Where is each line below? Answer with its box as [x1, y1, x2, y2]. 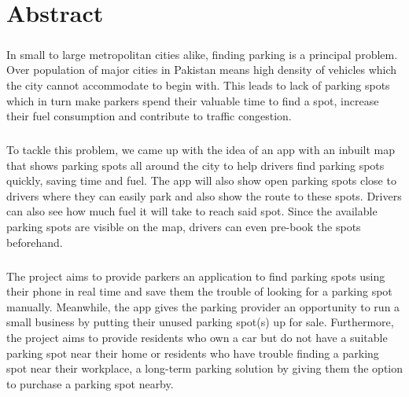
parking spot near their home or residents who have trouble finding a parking [6, 344, 379, 361]
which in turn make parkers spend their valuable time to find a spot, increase [6, 92, 379, 108]
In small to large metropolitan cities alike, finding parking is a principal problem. [6, 46, 398, 62]
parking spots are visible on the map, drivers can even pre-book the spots [6, 219, 361, 235]
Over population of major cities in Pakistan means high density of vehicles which [6, 61, 397, 78]
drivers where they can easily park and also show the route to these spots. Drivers [6, 187, 402, 204]
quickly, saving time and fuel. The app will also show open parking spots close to [6, 172, 396, 189]
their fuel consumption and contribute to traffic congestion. [6, 108, 292, 124]
